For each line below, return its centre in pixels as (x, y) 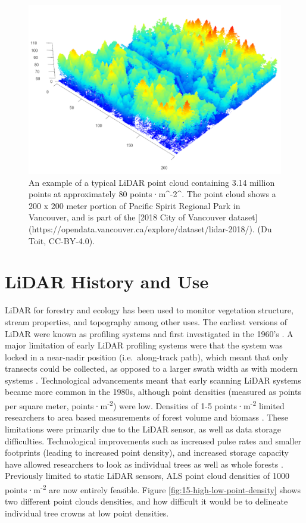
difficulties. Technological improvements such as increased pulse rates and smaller (153, 440)
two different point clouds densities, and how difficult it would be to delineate (146, 501)
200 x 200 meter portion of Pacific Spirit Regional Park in (135, 205)
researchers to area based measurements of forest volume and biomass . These (147, 417)
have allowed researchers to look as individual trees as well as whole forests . (144, 464)
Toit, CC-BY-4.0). (62, 240)
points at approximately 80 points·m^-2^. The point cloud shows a (152, 194)
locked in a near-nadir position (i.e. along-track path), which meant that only (147, 357)
